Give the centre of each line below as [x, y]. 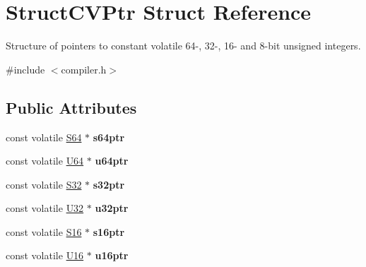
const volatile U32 [45, 208]
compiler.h [84, 69]
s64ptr [109, 137]
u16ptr [112, 255]
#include [25, 69]
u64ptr [112, 161]
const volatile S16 [44, 231]
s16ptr [109, 231]
